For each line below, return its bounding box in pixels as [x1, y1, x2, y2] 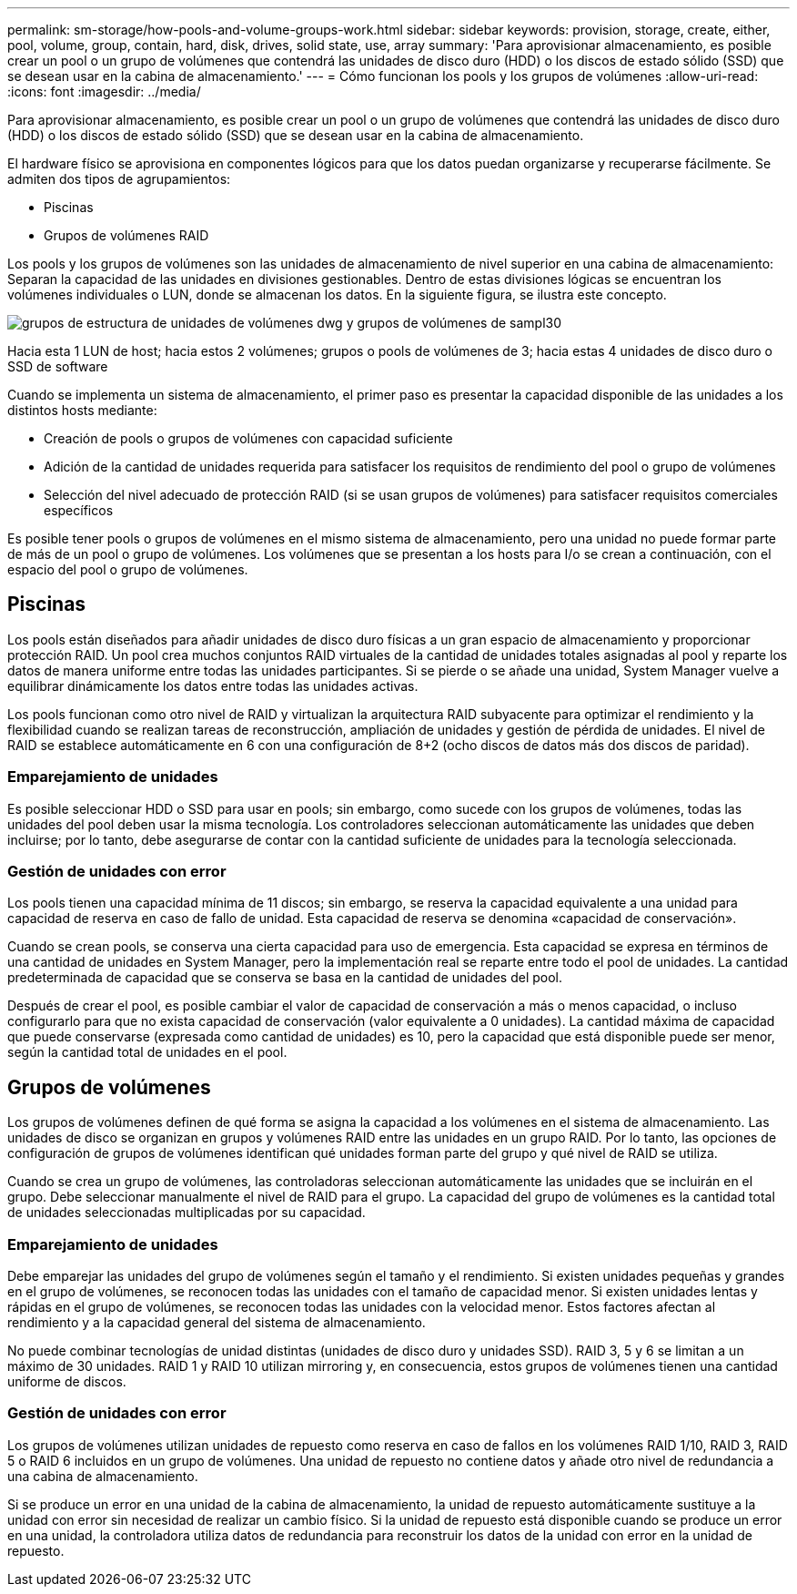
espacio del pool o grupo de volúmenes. [7, 562, 248, 577]
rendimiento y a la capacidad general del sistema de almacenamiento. [7, 1314, 426, 1330]
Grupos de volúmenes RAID [44, 228, 209, 243]
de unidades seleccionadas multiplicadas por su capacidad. [7, 1204, 366, 1221]
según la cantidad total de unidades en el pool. [7, 1044, 288, 1061]
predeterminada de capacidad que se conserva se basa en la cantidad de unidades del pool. [7, 970, 563, 986]
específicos [44, 503, 114, 518]
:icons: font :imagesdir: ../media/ [7, 84, 201, 99]
